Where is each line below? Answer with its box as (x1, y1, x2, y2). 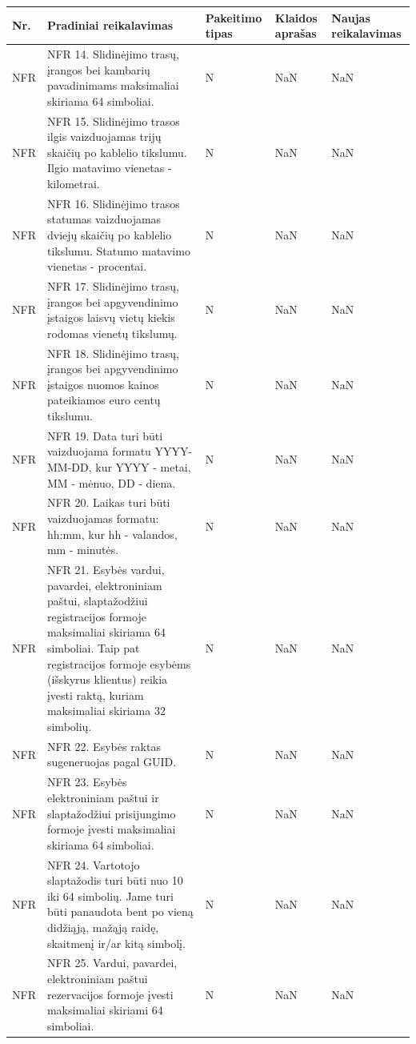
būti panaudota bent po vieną (46, 903, 194, 920)
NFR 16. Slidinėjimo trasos (46, 195, 180, 211)
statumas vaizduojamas (46, 211, 162, 227)
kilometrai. (46, 175, 100, 191)
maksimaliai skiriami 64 (46, 1002, 163, 1018)
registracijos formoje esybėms (46, 655, 191, 672)
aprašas (274, 25, 317, 42)
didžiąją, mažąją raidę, (46, 918, 159, 935)
